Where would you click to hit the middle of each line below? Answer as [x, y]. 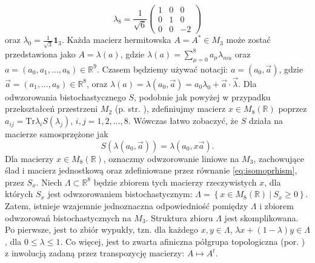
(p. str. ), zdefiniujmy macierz [170, 109]
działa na [266, 121]
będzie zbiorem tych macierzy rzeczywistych [175, 182]
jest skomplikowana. [261, 217]
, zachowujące [279, 158]
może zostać [248, 40]
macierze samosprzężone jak [57, 134]
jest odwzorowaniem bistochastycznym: [120, 194]
